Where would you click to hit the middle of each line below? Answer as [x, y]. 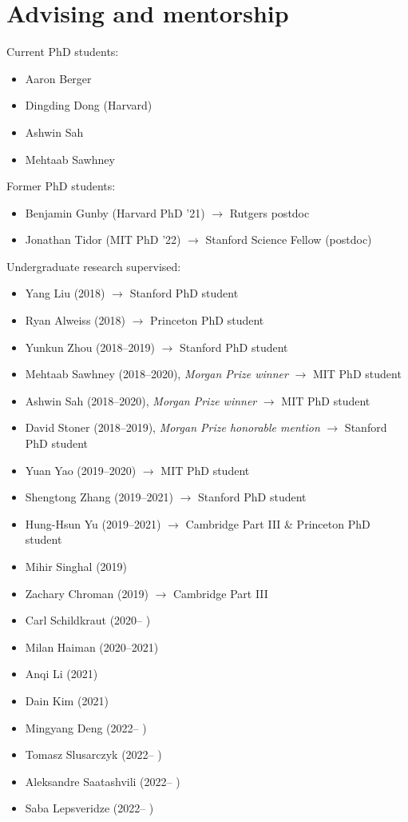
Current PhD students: [63, 52]
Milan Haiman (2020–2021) [92, 646]
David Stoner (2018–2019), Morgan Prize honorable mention [172, 427]
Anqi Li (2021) [61, 674]
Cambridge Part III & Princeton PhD [278, 523]
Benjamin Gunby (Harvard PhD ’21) [115, 212]
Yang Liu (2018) [65, 293]
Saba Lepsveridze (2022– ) [89, 808]
